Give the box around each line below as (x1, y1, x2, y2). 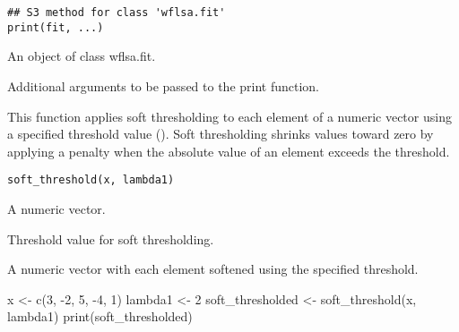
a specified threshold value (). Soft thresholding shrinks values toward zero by (7, 124, 434, 143)
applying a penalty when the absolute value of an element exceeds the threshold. (7, 141, 450, 160)
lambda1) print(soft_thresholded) (7, 307, 193, 326)
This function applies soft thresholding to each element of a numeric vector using (7, 106, 452, 125)
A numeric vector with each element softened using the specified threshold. (7, 260, 419, 278)
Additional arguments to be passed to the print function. (7, 76, 320, 95)
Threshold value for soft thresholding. (7, 229, 214, 248)
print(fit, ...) (7, 21, 104, 34)
